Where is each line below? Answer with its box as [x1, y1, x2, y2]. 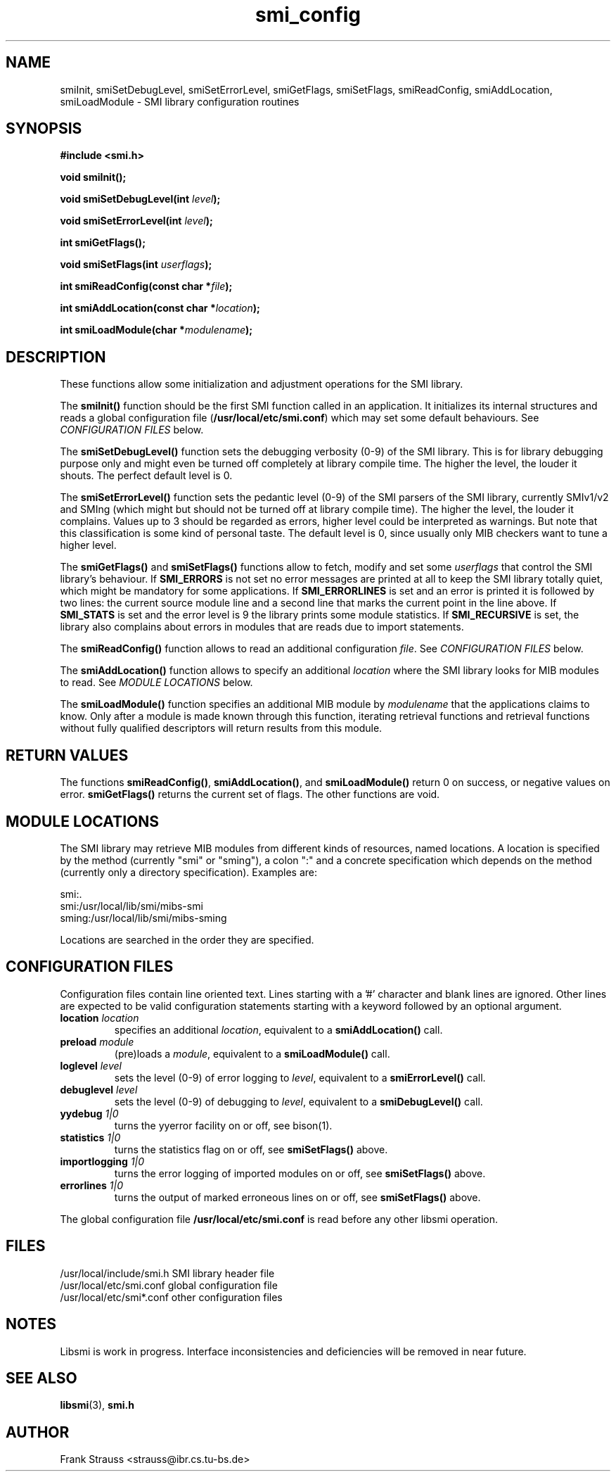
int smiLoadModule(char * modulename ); [60, 324, 253, 336]
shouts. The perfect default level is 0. [60, 469, 233, 482]
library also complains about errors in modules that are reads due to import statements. [60, 621, 464, 633]
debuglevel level [60, 1083, 138, 1096]
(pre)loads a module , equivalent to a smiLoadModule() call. [114, 1047, 390, 1060]
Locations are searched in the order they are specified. [60, 933, 314, 946]
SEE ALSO [6, 1369, 77, 1387]
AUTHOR [6, 1423, 70, 1441]
